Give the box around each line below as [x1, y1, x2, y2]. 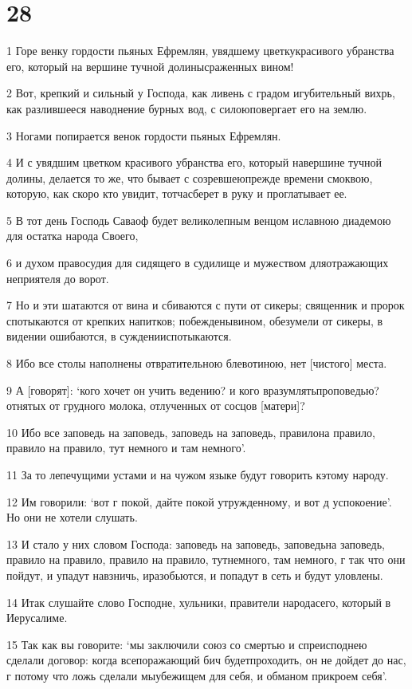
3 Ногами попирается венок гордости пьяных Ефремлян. [6, 127, 281, 144]
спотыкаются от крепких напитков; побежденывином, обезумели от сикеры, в [6, 312, 383, 329]
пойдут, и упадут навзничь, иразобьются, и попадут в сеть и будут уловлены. [6, 566, 383, 583]
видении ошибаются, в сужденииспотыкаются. [6, 328, 232, 344]
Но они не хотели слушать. [6, 509, 138, 526]
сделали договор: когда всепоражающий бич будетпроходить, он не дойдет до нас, [6, 652, 406, 668]
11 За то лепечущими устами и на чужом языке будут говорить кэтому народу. [6, 467, 389, 482]
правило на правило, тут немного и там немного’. [6, 439, 246, 456]
